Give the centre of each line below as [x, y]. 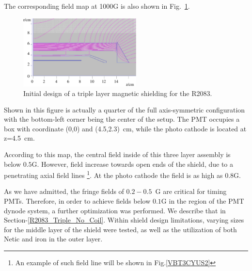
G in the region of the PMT [203, 201]
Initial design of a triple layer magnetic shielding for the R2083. [118, 93]
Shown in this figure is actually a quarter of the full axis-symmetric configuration [125, 109]
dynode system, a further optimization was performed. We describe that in [115, 210]
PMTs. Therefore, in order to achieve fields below [77, 201]
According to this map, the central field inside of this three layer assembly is [117, 154]
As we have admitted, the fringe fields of [64, 191]
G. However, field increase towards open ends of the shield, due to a [133, 164]
